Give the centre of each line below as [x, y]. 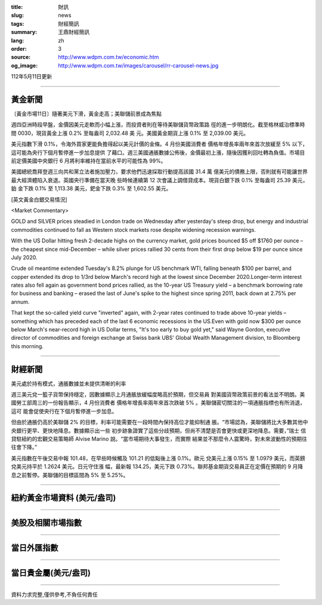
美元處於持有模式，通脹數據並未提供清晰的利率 [69, 383]
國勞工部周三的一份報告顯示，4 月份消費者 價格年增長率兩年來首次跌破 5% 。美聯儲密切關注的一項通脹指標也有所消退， [158, 403]
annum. [20, 302]
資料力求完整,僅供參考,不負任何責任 [55, 595]
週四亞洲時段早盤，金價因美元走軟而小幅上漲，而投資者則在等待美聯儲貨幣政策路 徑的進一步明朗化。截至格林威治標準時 [158, 125]
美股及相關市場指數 [46, 523]
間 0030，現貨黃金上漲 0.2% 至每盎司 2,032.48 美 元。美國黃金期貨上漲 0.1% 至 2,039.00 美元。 [130, 133]
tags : [18, 23]
